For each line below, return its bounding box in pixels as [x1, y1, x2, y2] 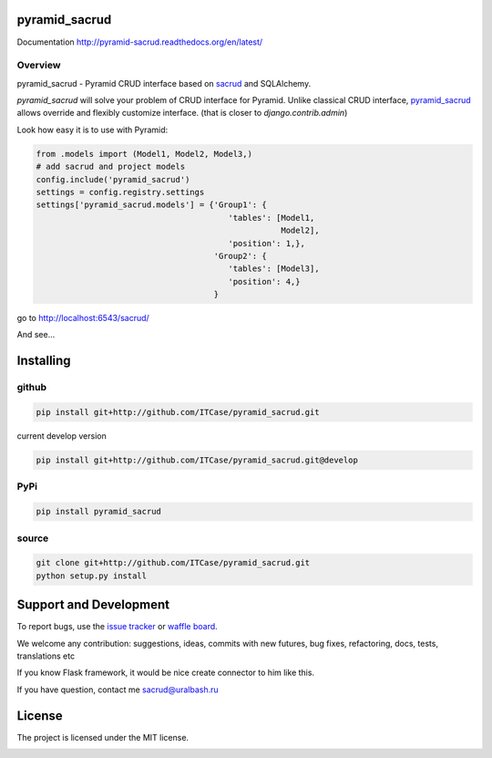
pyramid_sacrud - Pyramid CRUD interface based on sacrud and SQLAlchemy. [16, 78, 312, 88]
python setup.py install [36, 570, 148, 581]
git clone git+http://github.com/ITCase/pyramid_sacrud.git [36, 557, 311, 568]
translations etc [16, 650, 76, 661]
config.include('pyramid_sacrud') [36, 174, 190, 184]
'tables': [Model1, [228, 213, 315, 223]
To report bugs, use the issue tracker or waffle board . [16, 621, 218, 632]
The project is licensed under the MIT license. [16, 732, 190, 742]
